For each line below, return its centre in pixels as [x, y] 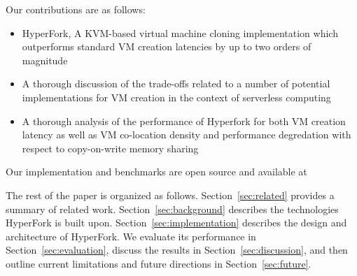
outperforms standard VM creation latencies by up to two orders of [167, 46]
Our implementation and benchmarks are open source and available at [156, 172]
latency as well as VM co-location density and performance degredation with [187, 135]
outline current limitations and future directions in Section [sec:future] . [159, 263]
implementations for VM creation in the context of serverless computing [176, 97]
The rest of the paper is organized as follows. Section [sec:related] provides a [170, 195]
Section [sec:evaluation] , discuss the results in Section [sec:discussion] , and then [177, 250]
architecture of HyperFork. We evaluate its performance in [131, 236]
